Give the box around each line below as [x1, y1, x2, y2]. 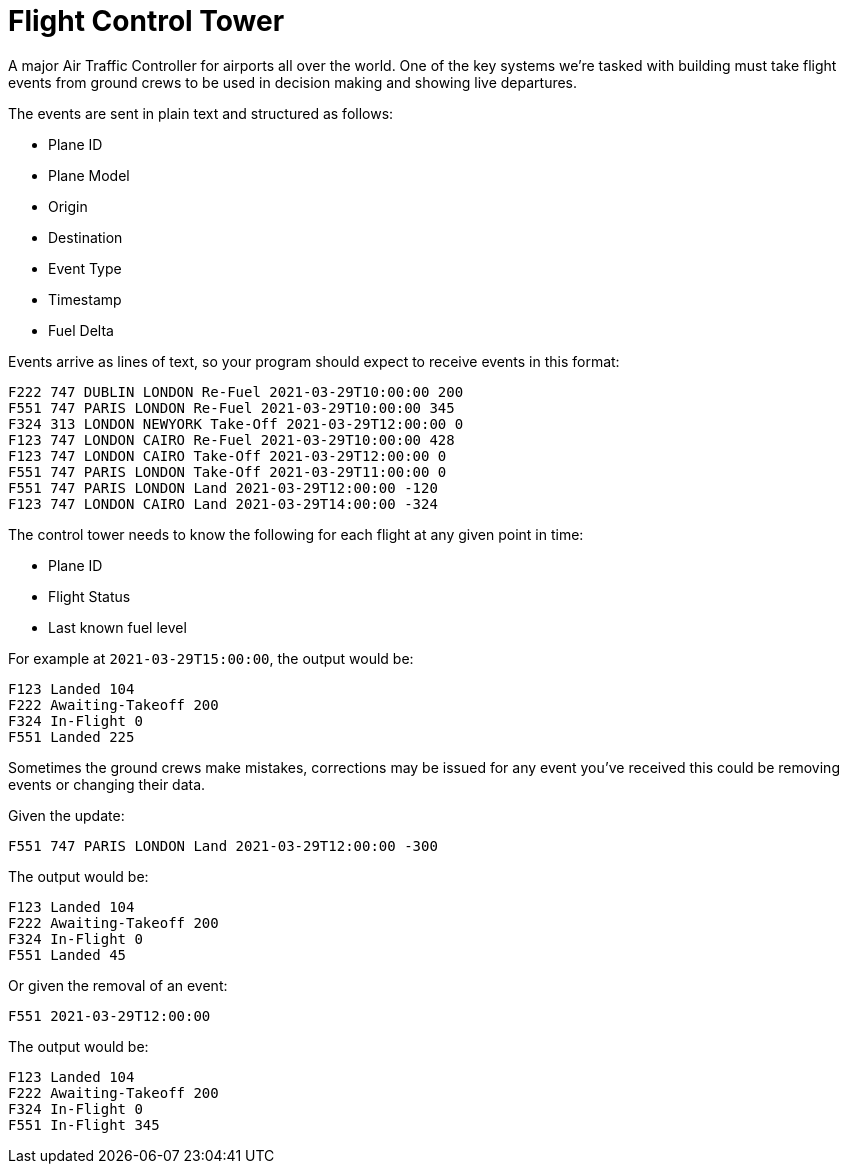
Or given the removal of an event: [8, 976, 228, 994]
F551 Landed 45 [8, 946, 127, 963]
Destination [48, 228, 123, 246]
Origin [48, 197, 88, 215]
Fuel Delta [48, 321, 114, 339]
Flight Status [48, 587, 131, 605]
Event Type [48, 259, 122, 277]
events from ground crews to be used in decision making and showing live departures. [8, 73, 578, 91]
